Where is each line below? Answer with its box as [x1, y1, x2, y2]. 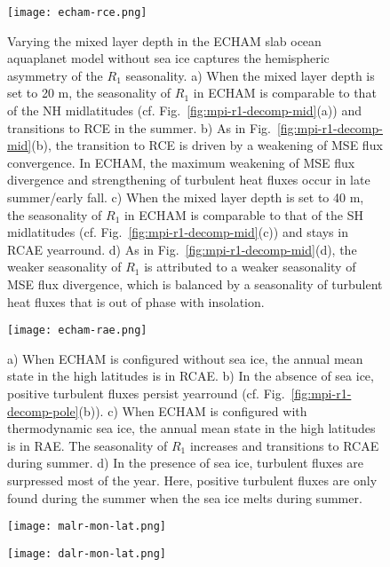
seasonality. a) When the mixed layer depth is [125, 66, 375, 84]
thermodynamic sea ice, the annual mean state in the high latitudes [7, 419, 376, 437]
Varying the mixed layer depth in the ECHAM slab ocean [7, 31, 322, 50]
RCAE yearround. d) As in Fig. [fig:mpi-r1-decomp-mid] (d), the [7, 240, 357, 258]
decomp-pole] [7, 401, 79, 420]
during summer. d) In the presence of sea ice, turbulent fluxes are [7, 453, 364, 472]
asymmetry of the [7, 66, 103, 84]
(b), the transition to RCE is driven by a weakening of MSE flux [31, 136, 383, 154]
